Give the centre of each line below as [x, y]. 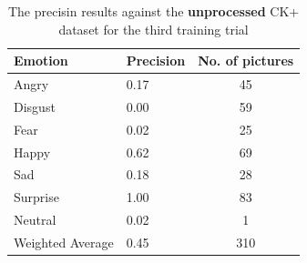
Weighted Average [64, 242]
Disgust [35, 106]
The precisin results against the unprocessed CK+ [153, 11]
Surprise [36, 197]
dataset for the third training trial [153, 29]
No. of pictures [246, 61]
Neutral [35, 220]
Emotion [41, 61]
